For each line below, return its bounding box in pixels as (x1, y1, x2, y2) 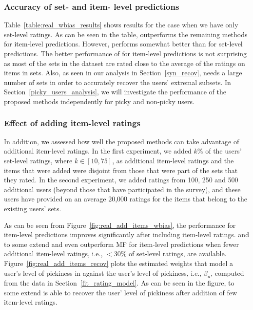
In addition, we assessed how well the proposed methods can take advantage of (4, 136, 239, 146)
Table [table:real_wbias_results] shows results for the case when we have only (4, 20, 238, 30)
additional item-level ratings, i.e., (4, 248, 103, 259)
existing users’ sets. (4, 203, 61, 213)
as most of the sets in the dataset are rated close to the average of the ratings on (4, 58, 245, 68)
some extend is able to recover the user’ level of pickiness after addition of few (4, 287, 237, 297)
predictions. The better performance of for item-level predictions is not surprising (4, 48, 247, 58)
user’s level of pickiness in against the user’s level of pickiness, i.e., (4, 267, 202, 278)
